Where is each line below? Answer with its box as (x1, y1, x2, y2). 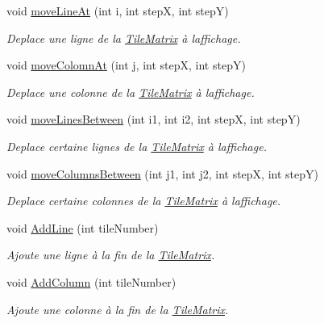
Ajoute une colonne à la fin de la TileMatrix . (6, 300, 229, 317)
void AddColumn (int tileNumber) (6, 273, 177, 290)
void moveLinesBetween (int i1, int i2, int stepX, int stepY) (6, 111, 301, 128)
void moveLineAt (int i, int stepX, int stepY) (6, 2, 229, 19)
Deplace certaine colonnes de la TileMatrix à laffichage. (6, 192, 281, 209)
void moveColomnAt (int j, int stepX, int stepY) (6, 57, 246, 73)
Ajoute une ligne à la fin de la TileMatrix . (6, 246, 215, 263)
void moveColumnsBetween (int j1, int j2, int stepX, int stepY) (6, 165, 318, 182)
